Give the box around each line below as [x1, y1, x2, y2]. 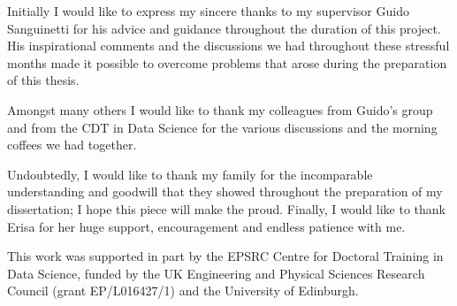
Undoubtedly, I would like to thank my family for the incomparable [7, 164, 373, 183]
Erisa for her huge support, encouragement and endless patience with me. [7, 217, 406, 235]
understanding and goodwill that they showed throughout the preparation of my [7, 182, 443, 201]
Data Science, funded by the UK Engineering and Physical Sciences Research [7, 264, 425, 282]
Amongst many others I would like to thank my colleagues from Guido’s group [7, 100, 433, 119]
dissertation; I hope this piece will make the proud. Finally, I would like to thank [7, 199, 446, 218]
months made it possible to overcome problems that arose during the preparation [7, 53, 447, 72]
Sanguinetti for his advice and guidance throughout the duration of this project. [7, 19, 441, 37]
